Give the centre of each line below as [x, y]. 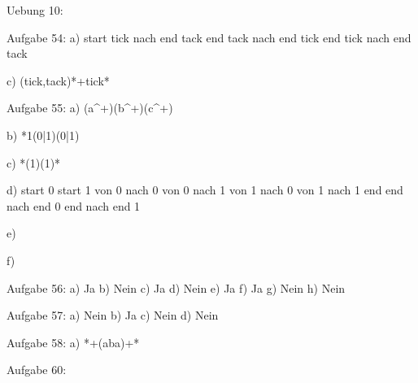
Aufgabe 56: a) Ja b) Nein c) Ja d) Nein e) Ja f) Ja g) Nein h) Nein [176, 287]
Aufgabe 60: [37, 370]
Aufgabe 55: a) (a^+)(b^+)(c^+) [90, 108]
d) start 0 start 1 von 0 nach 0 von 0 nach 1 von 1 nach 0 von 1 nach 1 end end [205, 190]
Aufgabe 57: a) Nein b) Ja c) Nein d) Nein [113, 315]
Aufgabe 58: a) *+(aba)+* [73, 342]
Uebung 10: [35, 10]
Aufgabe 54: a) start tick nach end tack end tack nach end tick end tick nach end [209, 37]
